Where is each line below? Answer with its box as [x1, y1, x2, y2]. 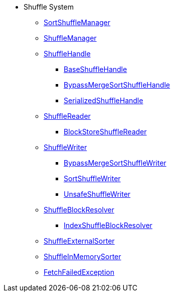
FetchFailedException [44, 268, 115, 276]
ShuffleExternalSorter [44, 237, 115, 245]
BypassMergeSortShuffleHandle [64, 81, 170, 89]
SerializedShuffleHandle [64, 96, 143, 105]
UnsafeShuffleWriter [64, 190, 131, 198]
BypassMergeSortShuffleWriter [64, 159, 166, 167]
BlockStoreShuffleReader [64, 127, 147, 136]
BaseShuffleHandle [64, 65, 127, 73]
